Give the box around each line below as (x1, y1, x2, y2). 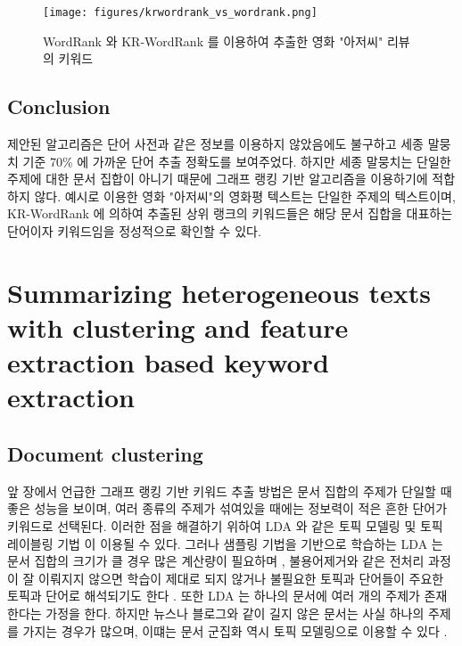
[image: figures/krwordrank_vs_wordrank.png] (43, 6, 318, 19)
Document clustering (7, 439, 203, 467)
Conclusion (7, 93, 111, 120)
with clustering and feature (7, 308, 349, 345)
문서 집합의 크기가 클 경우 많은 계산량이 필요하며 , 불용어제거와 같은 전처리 (7, 552, 425, 570)
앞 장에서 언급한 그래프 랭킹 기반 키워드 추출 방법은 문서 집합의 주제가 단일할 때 (7, 481, 452, 500)
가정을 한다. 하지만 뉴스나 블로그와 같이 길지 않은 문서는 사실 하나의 (45, 603, 425, 622)
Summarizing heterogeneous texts (7, 274, 431, 310)
